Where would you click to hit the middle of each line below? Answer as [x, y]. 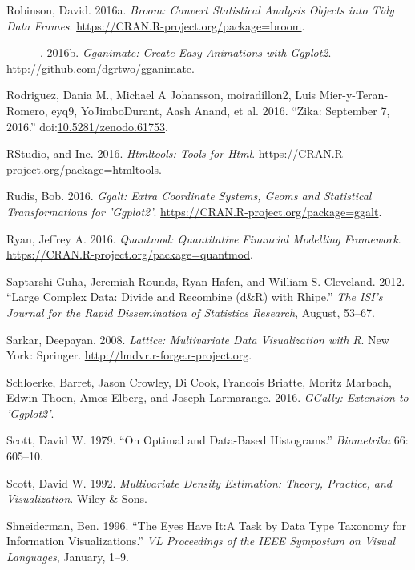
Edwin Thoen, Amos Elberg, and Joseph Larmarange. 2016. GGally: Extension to [207, 397]
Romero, [27, 110]
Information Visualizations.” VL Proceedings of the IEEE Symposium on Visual [201, 541]
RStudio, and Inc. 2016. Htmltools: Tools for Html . [131, 153]
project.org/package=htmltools [83, 169]
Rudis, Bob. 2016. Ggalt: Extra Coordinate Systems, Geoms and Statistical [189, 196]
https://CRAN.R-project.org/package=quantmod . [130, 254]
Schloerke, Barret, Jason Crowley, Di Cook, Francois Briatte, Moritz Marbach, [199, 381]
